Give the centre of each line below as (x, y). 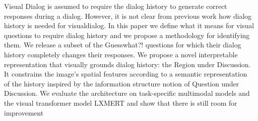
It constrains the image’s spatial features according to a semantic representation (126, 74)
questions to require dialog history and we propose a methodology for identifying (127, 35)
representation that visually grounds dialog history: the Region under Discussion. (128, 64)
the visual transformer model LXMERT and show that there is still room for (121, 102)
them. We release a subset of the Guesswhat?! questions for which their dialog (123, 45)
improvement (24, 112)
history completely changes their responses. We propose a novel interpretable (121, 54)
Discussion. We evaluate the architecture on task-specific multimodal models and (127, 93)
